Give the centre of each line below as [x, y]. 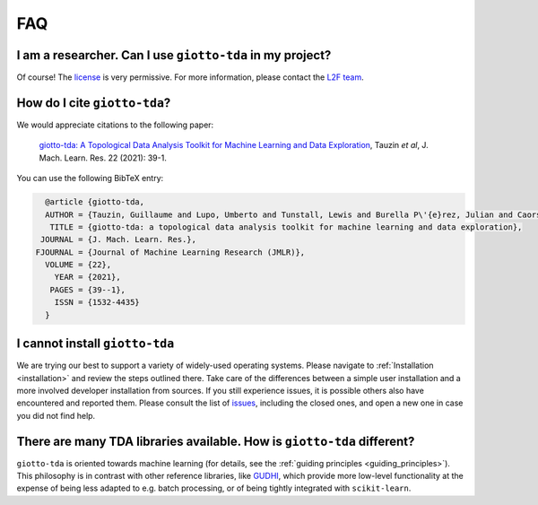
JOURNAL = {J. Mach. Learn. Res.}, [119, 239]
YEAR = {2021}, [87, 277]
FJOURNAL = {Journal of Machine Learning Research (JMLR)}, [170, 252]
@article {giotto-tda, [95, 202]
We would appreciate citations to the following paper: [115, 125]
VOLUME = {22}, [78, 265]
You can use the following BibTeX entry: [90, 178]
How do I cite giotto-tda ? [94, 103]
